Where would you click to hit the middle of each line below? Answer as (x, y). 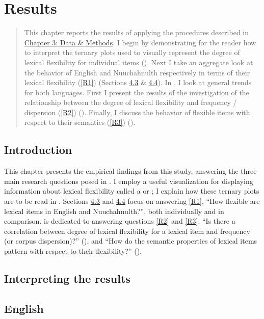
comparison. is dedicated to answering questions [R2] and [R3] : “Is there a (120, 221)
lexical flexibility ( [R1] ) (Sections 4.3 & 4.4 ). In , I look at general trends (138, 82)
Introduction (38, 150)
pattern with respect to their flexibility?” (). (73, 251)
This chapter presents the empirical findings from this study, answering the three (130, 171)
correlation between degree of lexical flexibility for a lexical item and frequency (127, 231)
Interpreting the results (67, 278)
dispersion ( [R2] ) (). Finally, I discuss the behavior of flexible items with (137, 112)
